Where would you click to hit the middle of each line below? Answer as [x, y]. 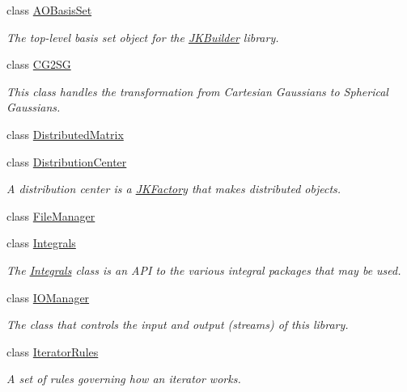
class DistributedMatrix [65, 134]
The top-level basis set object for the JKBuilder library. [143, 37]
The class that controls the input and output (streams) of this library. [178, 325]
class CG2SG [39, 64]
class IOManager [48, 297]
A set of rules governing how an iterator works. [124, 379]
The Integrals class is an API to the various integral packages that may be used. [204, 270]
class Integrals [41, 243]
